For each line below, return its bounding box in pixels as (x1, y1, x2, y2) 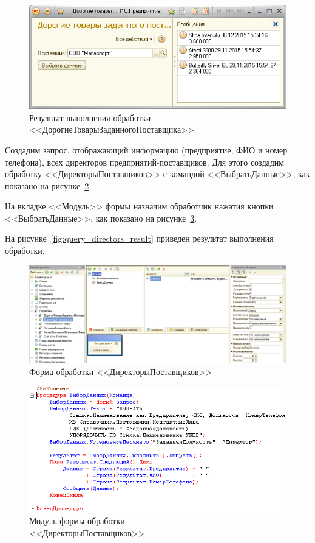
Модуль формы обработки (29, 514, 125, 527)
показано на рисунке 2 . (5, 179, 92, 192)
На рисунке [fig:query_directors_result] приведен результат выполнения (5, 232, 274, 245)
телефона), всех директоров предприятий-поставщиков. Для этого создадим (5, 155, 285, 168)
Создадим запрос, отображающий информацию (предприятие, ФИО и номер (5, 143, 288, 156)
